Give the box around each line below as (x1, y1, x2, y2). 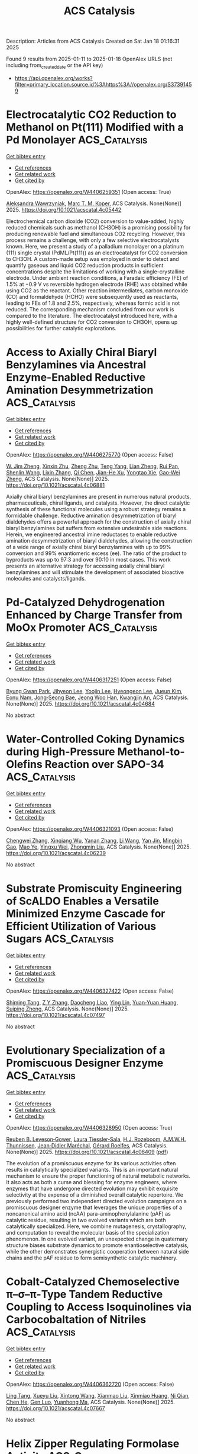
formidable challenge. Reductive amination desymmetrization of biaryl (6, 512, 177, 519)
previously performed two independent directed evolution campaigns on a (6, 1197, 187, 1204)
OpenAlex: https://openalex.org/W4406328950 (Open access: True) (6, 1124, 173, 1131)
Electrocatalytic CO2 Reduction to (6, 108, 177, 122)
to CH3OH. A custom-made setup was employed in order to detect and (6, 255, 179, 262)
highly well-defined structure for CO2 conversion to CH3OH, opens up (6, 318, 178, 326)
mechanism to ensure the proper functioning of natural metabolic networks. (6, 1172, 191, 1179)
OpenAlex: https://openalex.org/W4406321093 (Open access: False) (6, 825, 174, 833)
